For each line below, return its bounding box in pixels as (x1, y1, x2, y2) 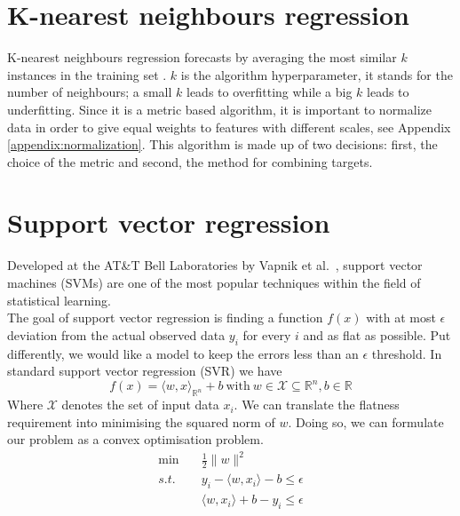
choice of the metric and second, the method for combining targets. (7, 152, 373, 171)
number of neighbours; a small (7, 83, 172, 101)
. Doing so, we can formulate (288, 412, 444, 431)
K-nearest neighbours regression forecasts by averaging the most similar (7, 48, 397, 67)
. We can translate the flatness (234, 395, 400, 414)
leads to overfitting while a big (186, 83, 353, 101)
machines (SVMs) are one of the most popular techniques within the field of (7, 274, 421, 291)
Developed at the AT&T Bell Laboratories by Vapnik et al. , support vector (7, 256, 423, 274)
